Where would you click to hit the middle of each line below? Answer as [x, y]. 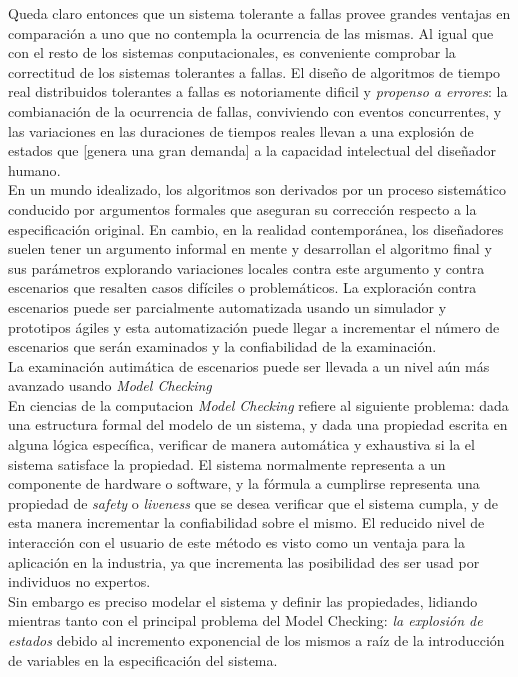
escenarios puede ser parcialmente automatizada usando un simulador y [227, 306]
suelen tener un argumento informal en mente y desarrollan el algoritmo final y [250, 248]
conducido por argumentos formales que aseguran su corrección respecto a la [242, 208]
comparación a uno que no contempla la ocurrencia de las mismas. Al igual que [251, 32]
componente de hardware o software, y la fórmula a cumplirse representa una [244, 483]
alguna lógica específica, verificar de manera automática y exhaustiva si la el [241, 444]
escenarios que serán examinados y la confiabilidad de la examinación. [222, 346]
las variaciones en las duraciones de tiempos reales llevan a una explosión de [241, 130]
